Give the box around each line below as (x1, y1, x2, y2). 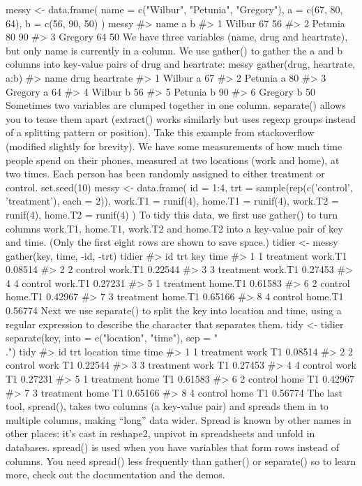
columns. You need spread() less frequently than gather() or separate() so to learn (6, 453, 356, 468)
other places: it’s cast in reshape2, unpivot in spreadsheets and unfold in (6, 426, 315, 441)
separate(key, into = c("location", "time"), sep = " (6, 330, 218, 345)
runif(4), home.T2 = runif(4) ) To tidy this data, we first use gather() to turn (6, 207, 338, 221)
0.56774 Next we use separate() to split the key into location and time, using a (6, 303, 342, 318)
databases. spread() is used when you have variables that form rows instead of (6, 440, 339, 454)
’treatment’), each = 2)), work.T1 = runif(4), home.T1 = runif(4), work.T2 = (6, 193, 339, 208)
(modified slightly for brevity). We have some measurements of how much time (6, 138, 342, 153)
